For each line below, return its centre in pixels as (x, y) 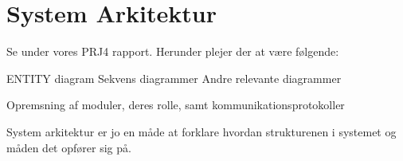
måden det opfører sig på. (69, 147)
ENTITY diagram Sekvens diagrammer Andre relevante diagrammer (174, 78)
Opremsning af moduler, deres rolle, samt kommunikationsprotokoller (176, 105)
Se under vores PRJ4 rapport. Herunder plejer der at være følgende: (173, 51)
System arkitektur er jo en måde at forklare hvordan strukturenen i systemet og (201, 131)
